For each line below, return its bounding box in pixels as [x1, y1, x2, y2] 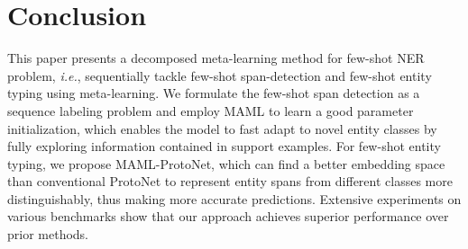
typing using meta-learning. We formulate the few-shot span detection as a [7, 84, 420, 102]
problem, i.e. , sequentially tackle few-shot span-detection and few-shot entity [7, 66, 432, 84]
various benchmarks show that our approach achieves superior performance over [7, 207, 449, 226]
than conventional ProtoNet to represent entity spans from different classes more [7, 172, 453, 191]
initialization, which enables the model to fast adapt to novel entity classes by [7, 119, 437, 138]
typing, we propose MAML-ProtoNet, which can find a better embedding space [7, 154, 445, 173]
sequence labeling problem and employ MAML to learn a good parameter [7, 101, 414, 120]
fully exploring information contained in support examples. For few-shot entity [7, 137, 441, 156]
